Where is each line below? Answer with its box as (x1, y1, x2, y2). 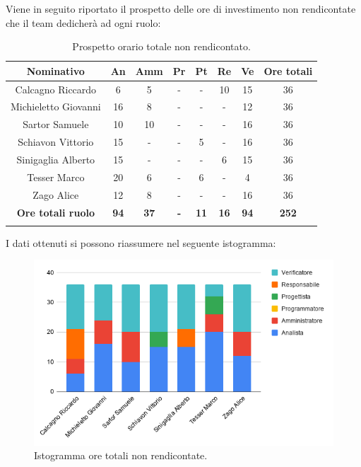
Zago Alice (32, 187, 79, 202)
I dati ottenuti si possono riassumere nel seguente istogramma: (6, 235, 276, 250)
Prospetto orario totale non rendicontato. (72, 39, 251, 54)
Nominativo (26, 63, 85, 78)
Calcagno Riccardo (15, 81, 97, 96)
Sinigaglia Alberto (16, 152, 95, 166)
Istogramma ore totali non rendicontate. (34, 448, 208, 463)
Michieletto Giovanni (11, 99, 101, 114)
